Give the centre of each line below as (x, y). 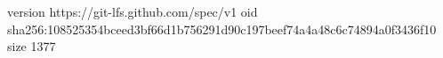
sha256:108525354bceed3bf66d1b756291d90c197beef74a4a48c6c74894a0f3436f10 (222, 29)
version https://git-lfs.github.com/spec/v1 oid (133, 11)
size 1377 (32, 46)
